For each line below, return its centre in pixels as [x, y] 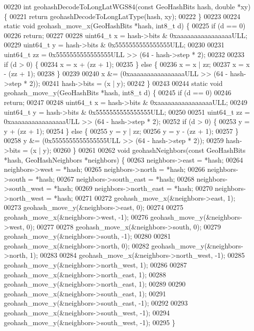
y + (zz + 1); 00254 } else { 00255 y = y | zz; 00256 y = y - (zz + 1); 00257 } [121, 131]
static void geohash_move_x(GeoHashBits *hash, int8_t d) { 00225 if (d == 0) [125, 26]
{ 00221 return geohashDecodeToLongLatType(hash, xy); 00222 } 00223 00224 [122, 16]
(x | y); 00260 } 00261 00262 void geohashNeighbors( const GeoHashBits [138, 150]
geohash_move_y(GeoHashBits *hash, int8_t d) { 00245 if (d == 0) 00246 [118, 93]
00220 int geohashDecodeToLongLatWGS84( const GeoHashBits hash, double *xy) [127, 6]
